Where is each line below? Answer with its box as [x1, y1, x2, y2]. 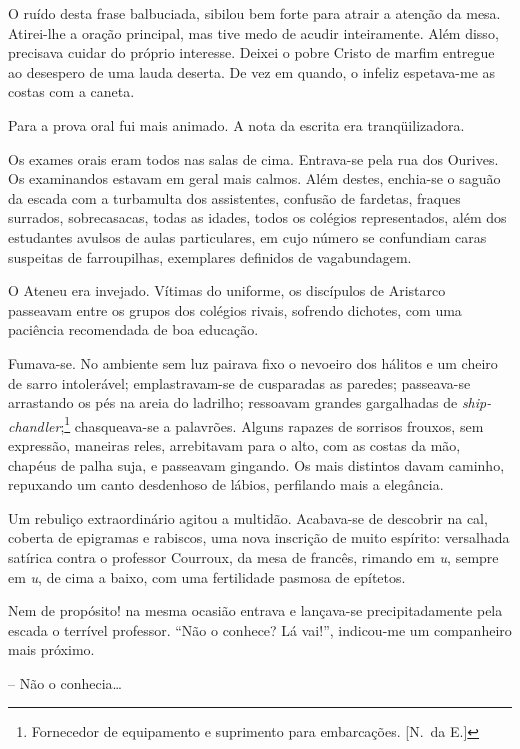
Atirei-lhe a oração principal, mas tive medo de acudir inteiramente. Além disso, [8, 22, 499, 43]
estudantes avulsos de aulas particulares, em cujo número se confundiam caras [8, 226, 487, 247]
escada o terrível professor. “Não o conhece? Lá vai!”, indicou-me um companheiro [8, 619, 512, 640]
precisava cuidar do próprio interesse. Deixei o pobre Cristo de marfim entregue [8, 42, 495, 63]
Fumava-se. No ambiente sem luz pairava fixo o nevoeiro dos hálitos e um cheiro [8, 352, 498, 373]
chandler [8, 415, 61, 436]
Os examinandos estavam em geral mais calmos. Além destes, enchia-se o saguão [8, 168, 501, 189]
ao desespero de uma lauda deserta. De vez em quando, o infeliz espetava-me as [8, 61, 496, 82]
